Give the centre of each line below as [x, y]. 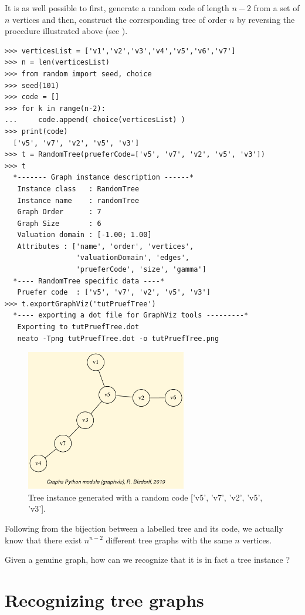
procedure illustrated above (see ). [66, 31]
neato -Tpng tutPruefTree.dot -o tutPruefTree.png [118, 338]
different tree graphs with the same [169, 540]
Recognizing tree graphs [104, 599]
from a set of [277, 8]
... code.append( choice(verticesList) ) [95, 120]
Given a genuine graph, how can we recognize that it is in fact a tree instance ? [148, 560]
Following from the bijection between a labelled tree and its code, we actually [144, 528]
